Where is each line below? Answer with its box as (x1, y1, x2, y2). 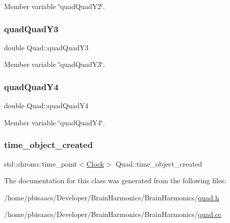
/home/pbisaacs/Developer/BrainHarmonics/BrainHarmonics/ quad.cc (4, 209, 221, 219)
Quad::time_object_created (116, 158, 202, 169)
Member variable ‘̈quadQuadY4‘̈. (4, 117, 105, 127)
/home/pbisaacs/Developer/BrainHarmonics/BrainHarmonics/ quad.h (4, 192, 219, 202)
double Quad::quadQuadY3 (4, 42, 89, 52)
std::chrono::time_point (4, 158, 77, 169)
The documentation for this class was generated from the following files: (4, 175, 226, 186)
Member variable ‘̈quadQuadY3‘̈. (4, 59, 105, 69)
